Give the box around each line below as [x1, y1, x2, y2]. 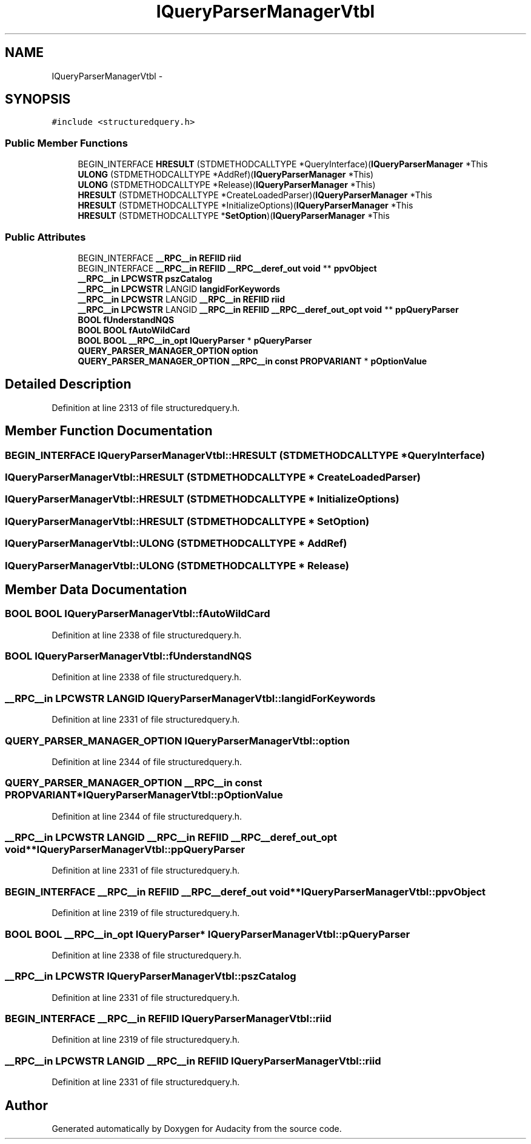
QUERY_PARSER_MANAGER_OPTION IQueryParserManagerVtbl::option [5, 734, 350, 747]
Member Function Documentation [5, 423, 213, 439]
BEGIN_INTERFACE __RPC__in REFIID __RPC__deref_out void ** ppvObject [78, 263, 377, 273]
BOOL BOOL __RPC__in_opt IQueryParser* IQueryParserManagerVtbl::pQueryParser [5, 928, 410, 940]
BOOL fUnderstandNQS [78, 314, 175, 325]
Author [5, 1097, 48, 1113]
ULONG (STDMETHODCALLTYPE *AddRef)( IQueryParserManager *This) [78, 169, 374, 180]
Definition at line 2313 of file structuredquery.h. [52, 402, 240, 413]
